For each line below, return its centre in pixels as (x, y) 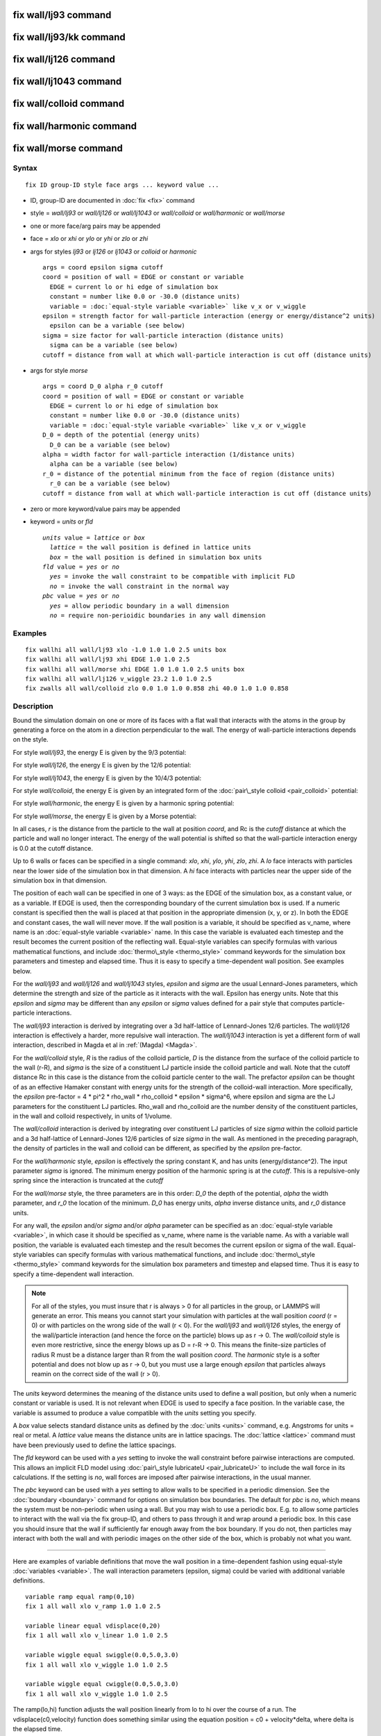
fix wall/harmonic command (75, 126)
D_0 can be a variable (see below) (110, 445)
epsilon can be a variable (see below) (117, 326)
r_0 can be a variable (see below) (110, 484)
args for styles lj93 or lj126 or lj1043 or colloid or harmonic (113, 251)
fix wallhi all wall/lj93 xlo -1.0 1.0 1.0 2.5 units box (126, 650)
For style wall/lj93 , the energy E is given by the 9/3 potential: (100, 752)
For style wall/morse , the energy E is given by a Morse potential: (105, 816)
